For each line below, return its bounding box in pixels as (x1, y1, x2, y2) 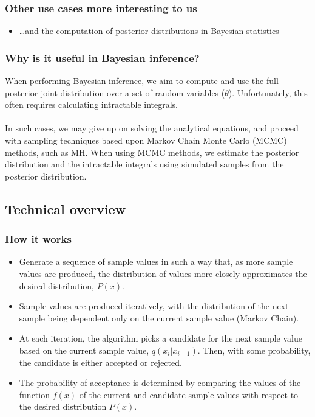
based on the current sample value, (19, 343, 149, 356)
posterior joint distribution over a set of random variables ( (5, 86, 225, 99)
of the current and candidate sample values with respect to (79, 388, 299, 401)
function (19, 388, 50, 401)
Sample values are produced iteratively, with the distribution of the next (19, 300, 289, 312)
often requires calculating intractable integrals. (5, 98, 178, 111)
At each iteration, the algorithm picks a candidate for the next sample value (19, 332, 302, 345)
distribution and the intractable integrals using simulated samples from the (5, 158, 284, 170)
